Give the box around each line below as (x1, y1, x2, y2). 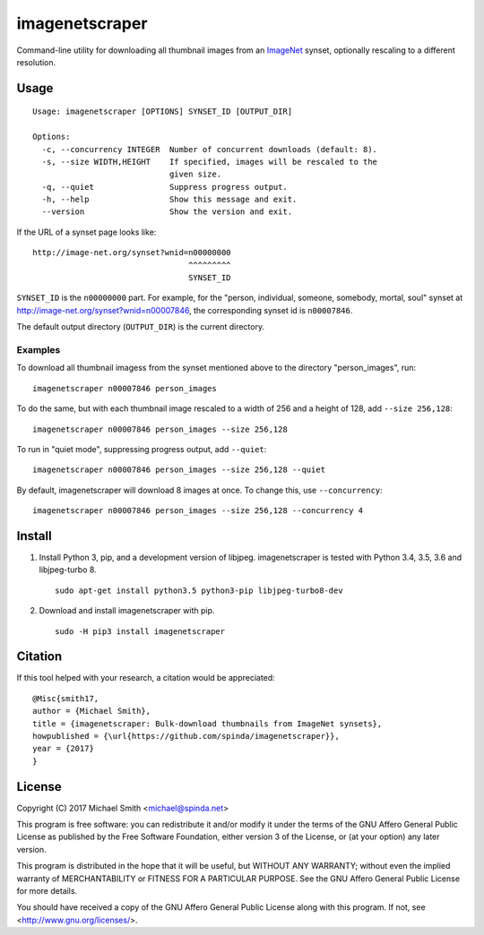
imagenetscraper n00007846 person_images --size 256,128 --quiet (32, 465, 326, 475)
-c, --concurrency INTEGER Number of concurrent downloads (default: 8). (41, 144, 378, 154)
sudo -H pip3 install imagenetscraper (55, 626, 226, 636)
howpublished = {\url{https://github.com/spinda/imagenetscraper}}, (32, 731, 340, 742)
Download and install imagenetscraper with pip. (39, 605, 215, 616)
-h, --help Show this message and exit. (41, 194, 298, 205)
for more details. (16, 886, 78, 896)
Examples (16, 343, 61, 356)
